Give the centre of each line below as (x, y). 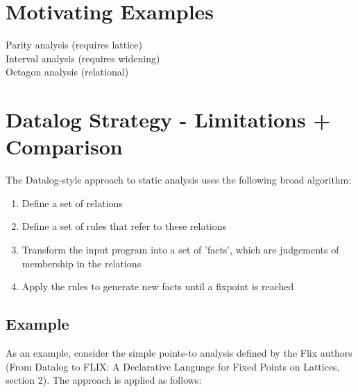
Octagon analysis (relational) (67, 72)
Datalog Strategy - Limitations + (168, 119)
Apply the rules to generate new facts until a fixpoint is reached (158, 286)
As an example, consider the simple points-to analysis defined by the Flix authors (179, 352)
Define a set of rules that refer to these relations (124, 226)
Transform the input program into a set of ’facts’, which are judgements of (180, 249)
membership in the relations (82, 263)
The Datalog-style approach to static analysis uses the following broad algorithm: (179, 180)
